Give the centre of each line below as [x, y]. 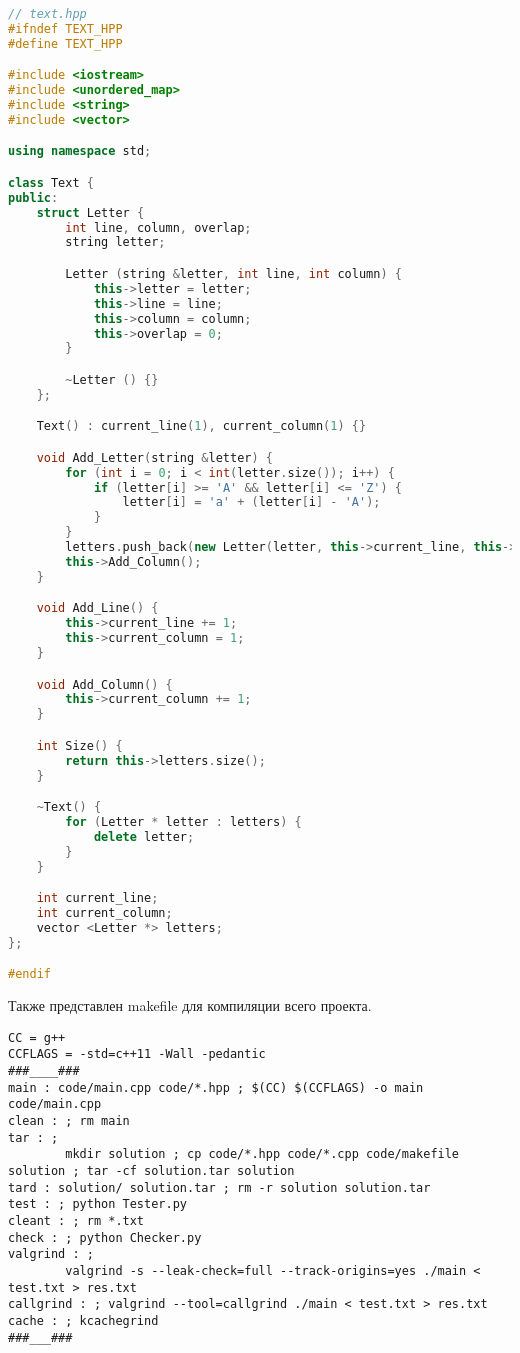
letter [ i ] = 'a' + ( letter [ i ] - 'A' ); [251, 502]
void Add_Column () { [104, 684]
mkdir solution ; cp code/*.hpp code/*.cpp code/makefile [262, 1154]
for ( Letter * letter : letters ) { [183, 821]
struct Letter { [90, 212]
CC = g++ [37, 1037]
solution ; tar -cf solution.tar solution [151, 1171]
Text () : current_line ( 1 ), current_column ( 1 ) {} [201, 426]
